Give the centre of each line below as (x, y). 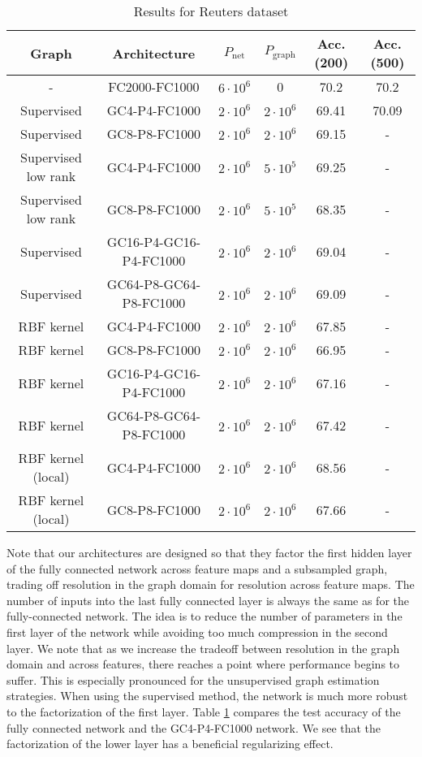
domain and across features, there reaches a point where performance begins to (203, 664)
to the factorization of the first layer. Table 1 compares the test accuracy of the (204, 711)
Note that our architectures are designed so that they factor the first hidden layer (209, 552)
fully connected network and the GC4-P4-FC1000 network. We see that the (194, 727)
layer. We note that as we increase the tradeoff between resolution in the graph (203, 648)
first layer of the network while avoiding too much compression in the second (197, 632)
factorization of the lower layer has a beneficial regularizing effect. (170, 744)
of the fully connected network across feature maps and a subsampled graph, (197, 568)
